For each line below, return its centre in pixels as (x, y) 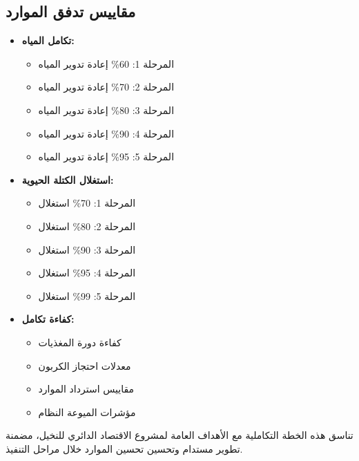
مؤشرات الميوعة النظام (87, 412)
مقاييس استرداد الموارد (86, 389)
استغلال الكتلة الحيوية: (68, 179)
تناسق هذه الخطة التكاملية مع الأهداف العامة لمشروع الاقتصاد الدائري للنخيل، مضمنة (179, 435)
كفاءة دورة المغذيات (80, 342)
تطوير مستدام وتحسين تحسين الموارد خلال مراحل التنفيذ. (124, 448)
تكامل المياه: (48, 40)
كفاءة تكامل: (48, 319)
